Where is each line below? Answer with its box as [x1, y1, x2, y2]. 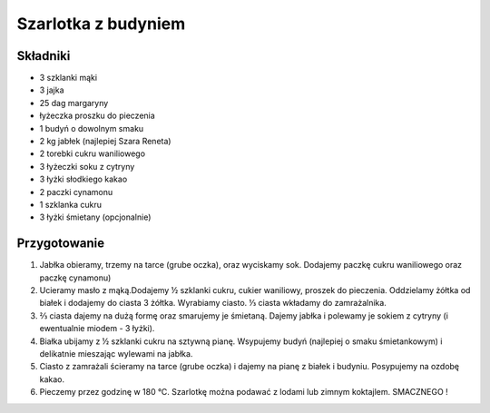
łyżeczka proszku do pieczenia [39, 110, 156, 122]
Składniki [16, 48, 71, 64]
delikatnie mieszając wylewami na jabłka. [39, 349, 193, 359]
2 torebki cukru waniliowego [39, 148, 145, 159]
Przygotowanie [16, 236, 104, 251]
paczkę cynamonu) [39, 272, 112, 283]
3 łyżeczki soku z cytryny [39, 161, 135, 172]
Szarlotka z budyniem [16, 14, 186, 34]
